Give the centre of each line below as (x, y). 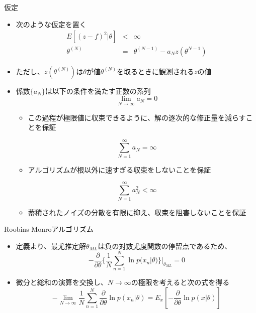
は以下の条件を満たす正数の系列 (98, 91)
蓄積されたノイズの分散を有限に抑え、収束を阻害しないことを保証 (137, 212)
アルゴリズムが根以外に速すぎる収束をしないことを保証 (119, 169)
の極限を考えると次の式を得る (180, 282)
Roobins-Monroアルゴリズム (49, 229)
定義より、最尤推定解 (51, 246)
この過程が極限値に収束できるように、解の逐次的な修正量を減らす (137, 117)
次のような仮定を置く (51, 24)
